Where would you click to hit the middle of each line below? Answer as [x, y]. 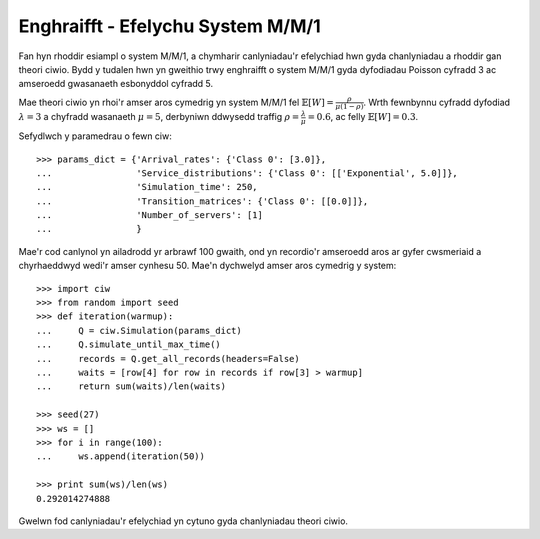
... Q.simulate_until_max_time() [129, 344]
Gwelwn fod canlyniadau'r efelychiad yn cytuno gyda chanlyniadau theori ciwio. [183, 521]
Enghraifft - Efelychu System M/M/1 [170, 26]
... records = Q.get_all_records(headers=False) [168, 358]
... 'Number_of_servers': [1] [150, 215]
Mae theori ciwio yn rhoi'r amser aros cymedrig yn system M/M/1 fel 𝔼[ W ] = [176, 102]
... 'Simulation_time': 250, [147, 187]
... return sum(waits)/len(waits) [131, 386]
